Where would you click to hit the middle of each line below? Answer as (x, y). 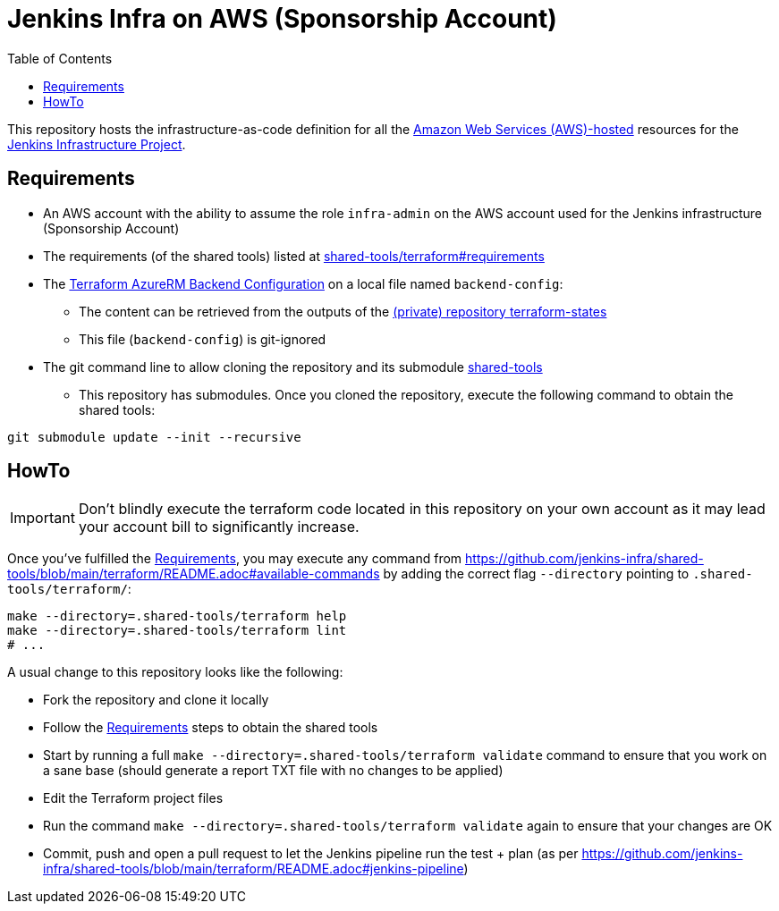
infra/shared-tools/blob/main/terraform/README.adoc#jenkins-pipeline (254, 869)
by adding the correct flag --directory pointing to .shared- (568, 574)
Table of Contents (60, 58)
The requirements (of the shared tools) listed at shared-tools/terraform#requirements (294, 256)
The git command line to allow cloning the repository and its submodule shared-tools (293, 367)
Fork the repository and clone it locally (156, 700)
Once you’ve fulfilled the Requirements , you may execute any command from (235, 559)
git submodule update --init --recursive (154, 437)
